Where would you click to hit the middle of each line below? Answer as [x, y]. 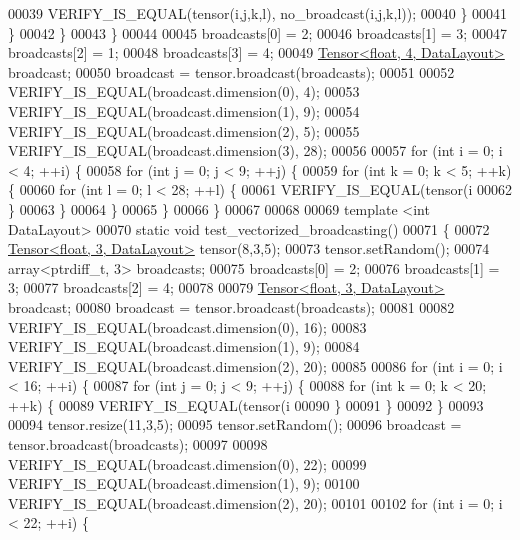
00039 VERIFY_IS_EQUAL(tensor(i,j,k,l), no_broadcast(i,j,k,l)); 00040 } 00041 [258, 13]
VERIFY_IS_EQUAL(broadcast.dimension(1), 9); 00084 [184, 346]
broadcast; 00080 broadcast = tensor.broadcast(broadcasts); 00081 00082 [231, 306]
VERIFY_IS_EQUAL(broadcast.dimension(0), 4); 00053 [184, 91]
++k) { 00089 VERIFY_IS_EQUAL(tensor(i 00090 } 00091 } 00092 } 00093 [246, 404]
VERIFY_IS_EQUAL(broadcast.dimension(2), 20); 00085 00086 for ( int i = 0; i [255, 365]
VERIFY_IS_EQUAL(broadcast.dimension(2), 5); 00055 [184, 130]
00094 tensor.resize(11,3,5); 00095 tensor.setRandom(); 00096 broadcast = [235, 424]
